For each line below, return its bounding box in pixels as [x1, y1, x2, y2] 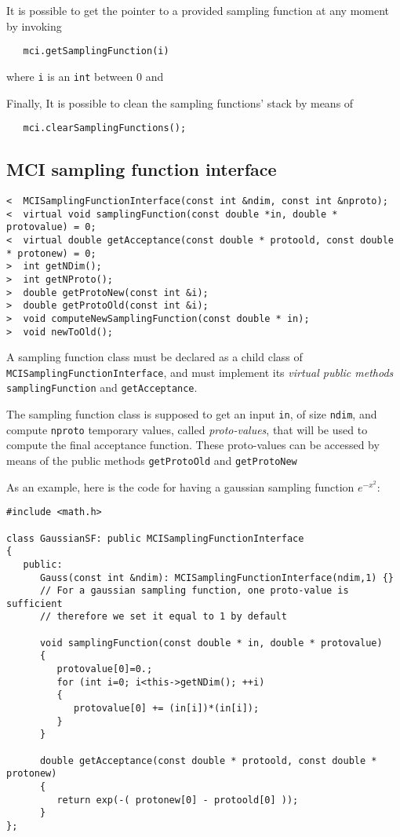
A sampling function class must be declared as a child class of [6, 349, 303, 365]
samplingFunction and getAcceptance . [6, 379, 198, 396]
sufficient [6, 598, 63, 609]
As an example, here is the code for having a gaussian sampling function [6, 478, 355, 495]
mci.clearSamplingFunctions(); [23, 122, 187, 134]
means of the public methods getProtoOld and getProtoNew [6, 451, 297, 468]
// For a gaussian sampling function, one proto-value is [39, 585, 349, 597]
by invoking [6, 17, 62, 34]
